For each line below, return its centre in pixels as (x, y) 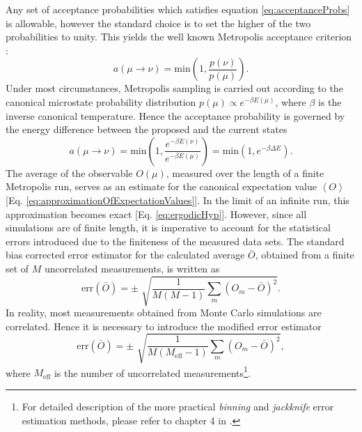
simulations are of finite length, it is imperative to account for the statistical (168, 227)
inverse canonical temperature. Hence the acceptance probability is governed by (175, 115)
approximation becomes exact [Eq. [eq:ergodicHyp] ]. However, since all (156, 214)
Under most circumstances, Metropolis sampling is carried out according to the (174, 88)
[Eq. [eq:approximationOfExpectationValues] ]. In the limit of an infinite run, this (178, 200)
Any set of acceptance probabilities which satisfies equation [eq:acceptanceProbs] (178, 9)
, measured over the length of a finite (245, 172)
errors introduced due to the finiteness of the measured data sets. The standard (175, 241)
